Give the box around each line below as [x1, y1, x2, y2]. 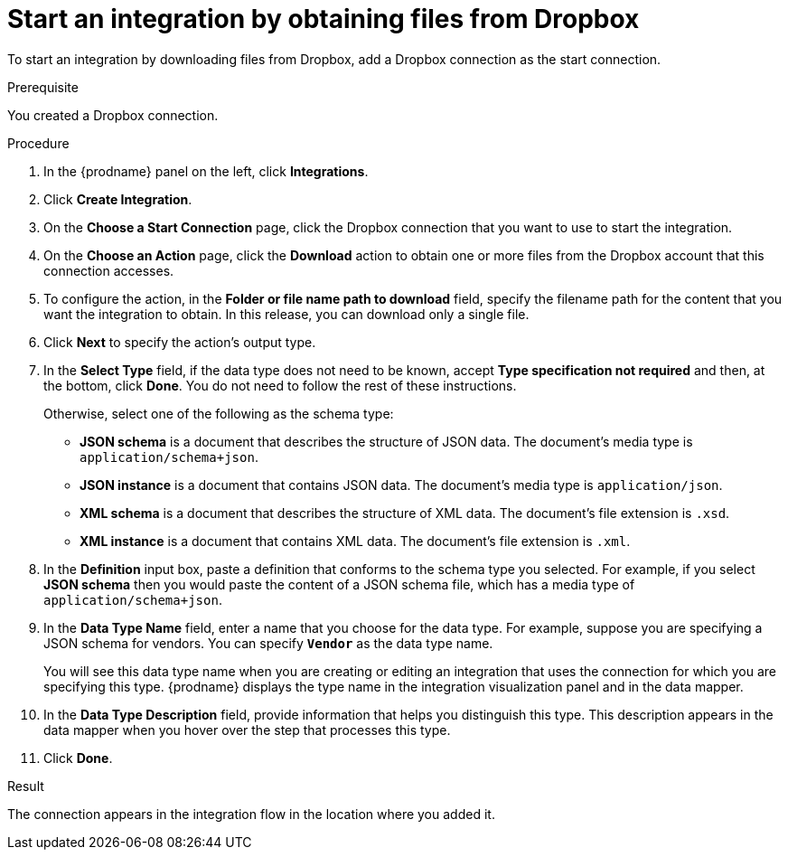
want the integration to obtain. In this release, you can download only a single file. [43, 306, 530, 322]
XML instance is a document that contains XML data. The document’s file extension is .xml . [80, 532, 631, 549]
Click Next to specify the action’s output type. [43, 334, 316, 350]
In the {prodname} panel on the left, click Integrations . [43, 163, 369, 179]
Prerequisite [7, 79, 79, 95]
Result [7, 777, 44, 794]
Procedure [7, 135, 70, 151]
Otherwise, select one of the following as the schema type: [43, 405, 394, 421]
